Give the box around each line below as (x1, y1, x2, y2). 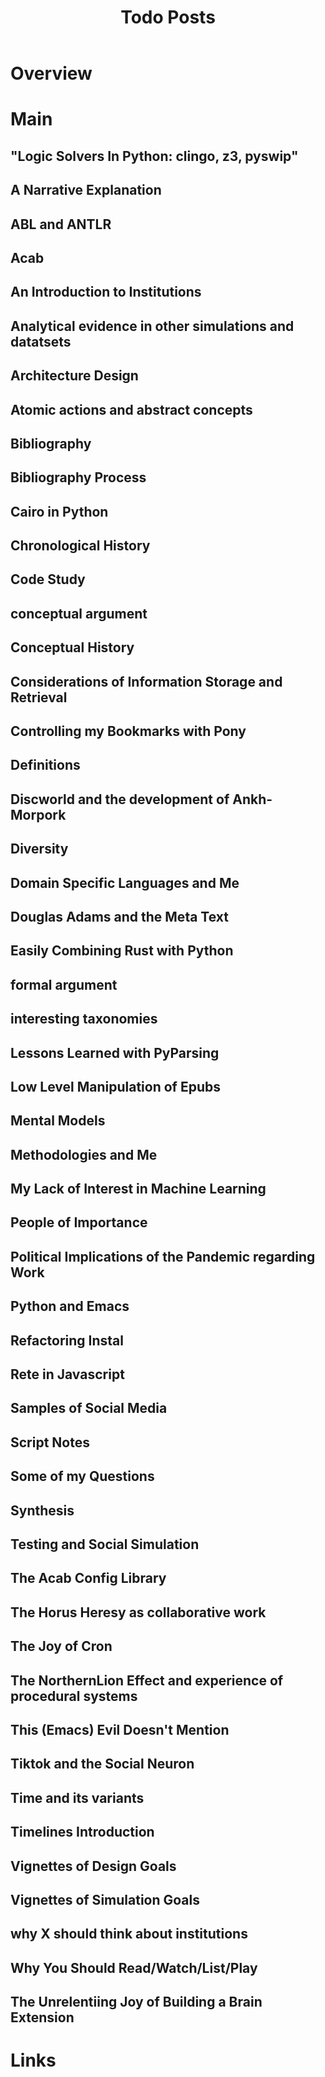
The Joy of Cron (10, 1638, 113, 1655)
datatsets (10, 333, 72, 350)
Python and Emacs (10, 1298, 130, 1315)
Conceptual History (10, 639, 135, 656)
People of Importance (10, 1214, 148, 1231)
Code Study (10, 571, 86, 588)
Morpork (10, 806, 67, 823)
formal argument (10, 976, 118, 993)
